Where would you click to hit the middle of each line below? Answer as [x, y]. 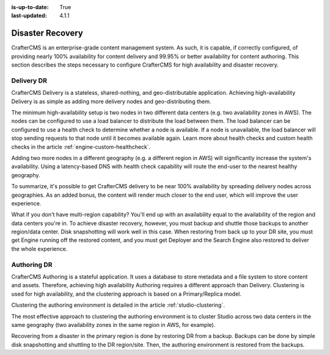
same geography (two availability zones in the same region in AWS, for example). [113, 324]
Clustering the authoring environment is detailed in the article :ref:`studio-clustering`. [118, 305]
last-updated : [29, 16]
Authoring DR [32, 265]
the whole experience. [39, 249]
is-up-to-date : [30, 7]
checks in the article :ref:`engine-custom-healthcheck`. [81, 147]
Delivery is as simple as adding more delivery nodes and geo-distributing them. [111, 101]
